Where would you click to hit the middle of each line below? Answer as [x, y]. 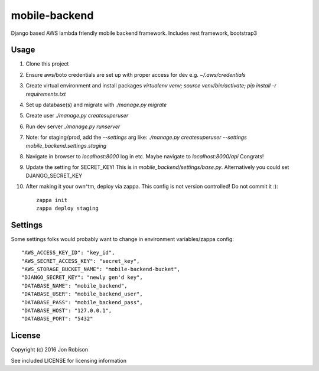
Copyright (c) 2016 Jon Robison [50, 350]
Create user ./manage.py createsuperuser [77, 116]
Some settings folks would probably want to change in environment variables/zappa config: [123, 239]
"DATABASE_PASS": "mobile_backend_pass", [82, 302]
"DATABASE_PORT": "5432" [57, 319]
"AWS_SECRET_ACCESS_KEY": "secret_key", [81, 261]
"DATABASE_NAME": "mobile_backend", [74, 286]
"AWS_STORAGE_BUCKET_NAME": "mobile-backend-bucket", [101, 269]
